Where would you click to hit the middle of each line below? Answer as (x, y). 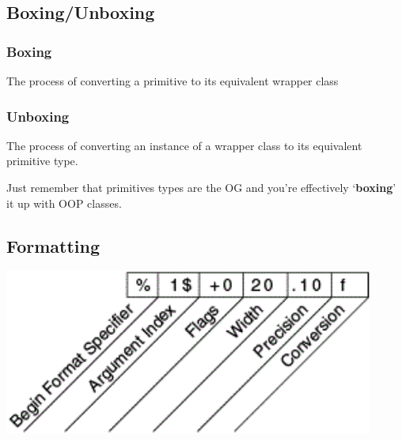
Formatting (53, 245)
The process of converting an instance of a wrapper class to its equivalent (184, 145)
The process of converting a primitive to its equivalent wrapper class (173, 81)
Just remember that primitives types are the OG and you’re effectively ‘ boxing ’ (201, 187)
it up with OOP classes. (64, 203)
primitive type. (42, 161)
